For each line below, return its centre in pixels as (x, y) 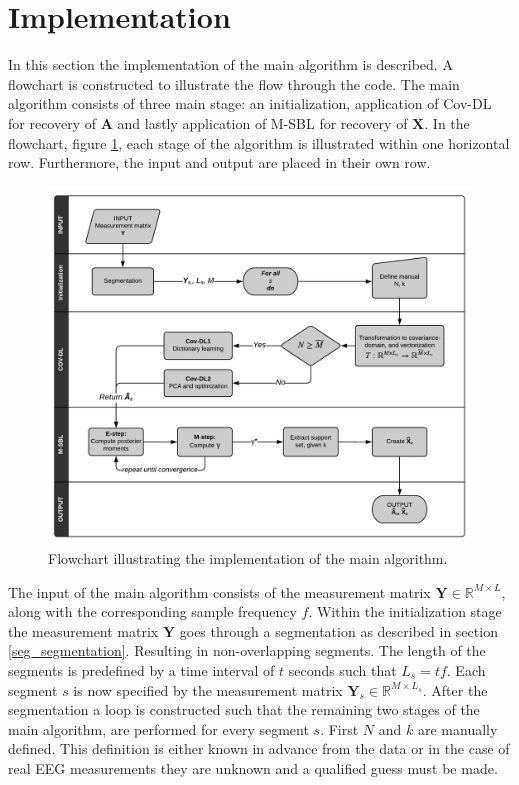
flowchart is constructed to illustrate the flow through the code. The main (234, 83)
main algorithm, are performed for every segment (158, 728)
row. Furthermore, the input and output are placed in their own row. (219, 162)
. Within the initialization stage (405, 611)
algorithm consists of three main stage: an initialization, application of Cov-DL (250, 103)
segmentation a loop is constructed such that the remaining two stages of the (244, 709)
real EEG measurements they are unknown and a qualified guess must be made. (253, 767)
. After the (455, 689)
